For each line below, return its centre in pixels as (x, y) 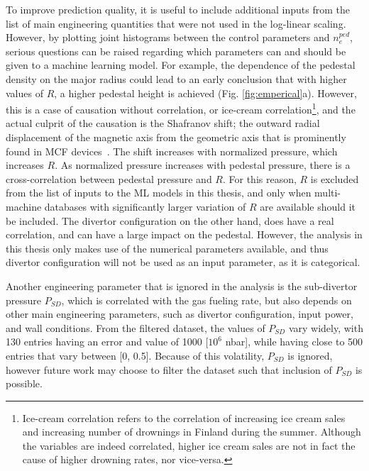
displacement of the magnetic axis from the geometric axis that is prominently (176, 137)
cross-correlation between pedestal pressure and (109, 178)
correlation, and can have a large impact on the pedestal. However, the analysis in (184, 234)
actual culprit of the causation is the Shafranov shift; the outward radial (163, 123)
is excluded (335, 178)
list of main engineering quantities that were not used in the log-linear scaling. (176, 23)
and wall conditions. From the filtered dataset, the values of (136, 327)
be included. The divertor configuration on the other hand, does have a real (170, 220)
